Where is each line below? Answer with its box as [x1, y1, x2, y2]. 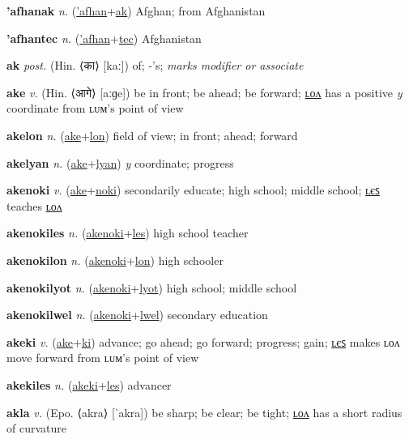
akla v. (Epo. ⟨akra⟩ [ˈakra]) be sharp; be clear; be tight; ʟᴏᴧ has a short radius [6, 403, 403, 420]
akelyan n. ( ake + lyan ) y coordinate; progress [6, 154, 234, 171]
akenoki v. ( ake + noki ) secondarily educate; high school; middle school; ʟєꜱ [6, 181, 380, 198]
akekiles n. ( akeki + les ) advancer [6, 376, 172, 393]
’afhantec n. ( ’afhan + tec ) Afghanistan [6, 29, 202, 46]
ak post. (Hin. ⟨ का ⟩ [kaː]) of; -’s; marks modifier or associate [6, 57, 304, 74]
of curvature [6, 420, 66, 437]
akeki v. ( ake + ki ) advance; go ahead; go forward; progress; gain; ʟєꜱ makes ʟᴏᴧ [6, 333, 400, 350]
